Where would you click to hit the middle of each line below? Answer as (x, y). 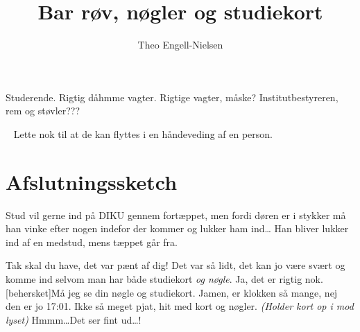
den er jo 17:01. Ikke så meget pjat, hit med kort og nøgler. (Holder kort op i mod (180, 306)
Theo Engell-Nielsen (180, 45)
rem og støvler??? (43, 111)
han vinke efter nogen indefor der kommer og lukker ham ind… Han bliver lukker (177, 228)
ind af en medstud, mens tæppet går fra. (92, 242)
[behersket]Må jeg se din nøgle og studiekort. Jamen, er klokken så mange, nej (172, 292)
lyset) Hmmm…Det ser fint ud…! (74, 319)
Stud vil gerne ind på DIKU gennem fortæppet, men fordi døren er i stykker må (176, 215)
